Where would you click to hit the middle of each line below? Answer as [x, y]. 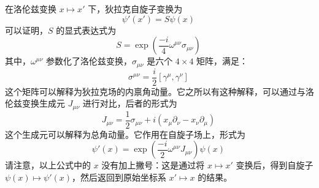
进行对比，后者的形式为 [130, 103]
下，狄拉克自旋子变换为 [135, 9]
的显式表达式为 [86, 30]
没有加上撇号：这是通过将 [153, 165]
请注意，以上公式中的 [48, 165]
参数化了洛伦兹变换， [89, 61]
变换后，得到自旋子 [275, 165]
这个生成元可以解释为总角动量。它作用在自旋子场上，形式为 [125, 134]
